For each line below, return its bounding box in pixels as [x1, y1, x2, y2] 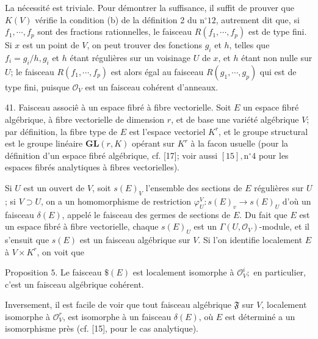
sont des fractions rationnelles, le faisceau [37, 25, 192, 38]
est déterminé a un [225, 310, 295, 323]
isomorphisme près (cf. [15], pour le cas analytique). [5, 322, 198, 335]
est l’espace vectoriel [129, 125, 206, 137]
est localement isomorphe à [132, 266, 234, 279]
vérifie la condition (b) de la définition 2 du [35, 13, 197, 26]
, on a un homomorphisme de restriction [41, 194, 192, 207]
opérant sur [131, 137, 175, 150]
